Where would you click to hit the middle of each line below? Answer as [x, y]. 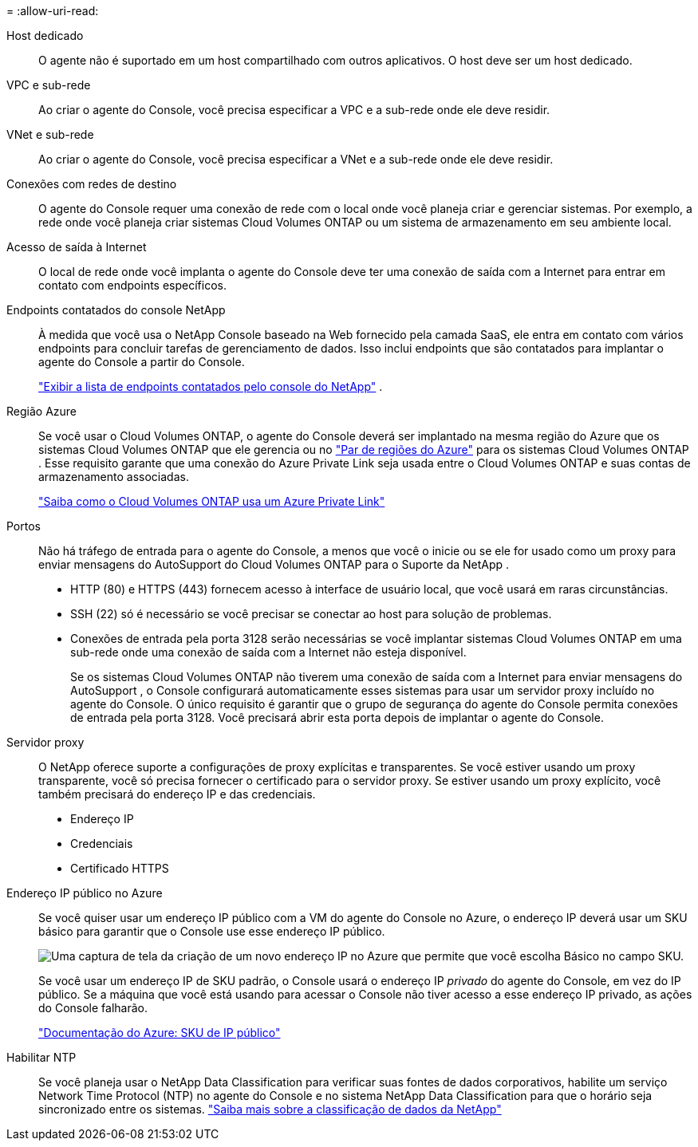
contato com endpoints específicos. [133, 285]
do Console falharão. [93, 1008]
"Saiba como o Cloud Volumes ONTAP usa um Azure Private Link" [212, 501]
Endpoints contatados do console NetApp [116, 310]
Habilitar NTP [41, 1057]
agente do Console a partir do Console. [142, 362]
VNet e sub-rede [50, 134]
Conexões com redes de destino [92, 184]
